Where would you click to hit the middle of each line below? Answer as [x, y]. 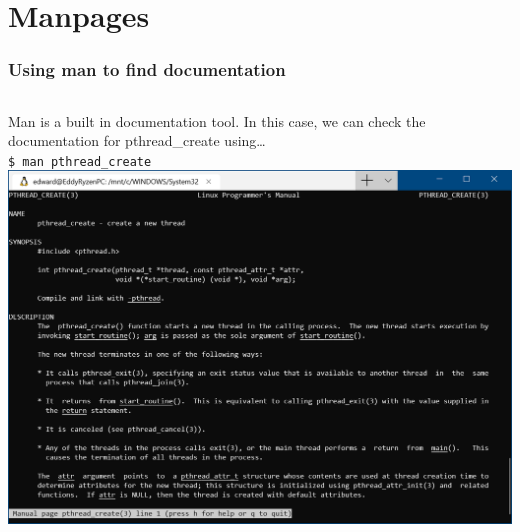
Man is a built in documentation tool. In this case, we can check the [217, 120]
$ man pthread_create [80, 161]
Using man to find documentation [147, 69]
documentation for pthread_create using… [137, 140]
